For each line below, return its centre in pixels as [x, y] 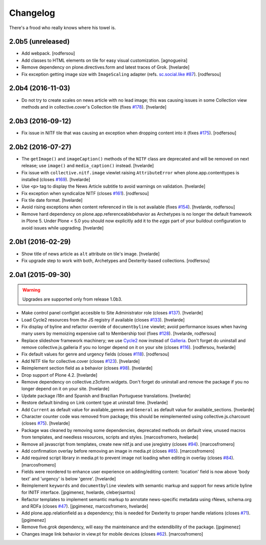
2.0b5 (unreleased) [39, 42]
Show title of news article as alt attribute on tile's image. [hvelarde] [91, 254]
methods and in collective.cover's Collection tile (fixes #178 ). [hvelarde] [94, 107]
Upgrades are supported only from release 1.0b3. [72, 299]
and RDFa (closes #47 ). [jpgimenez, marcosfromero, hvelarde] [85, 506]
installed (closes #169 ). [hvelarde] [56, 179]
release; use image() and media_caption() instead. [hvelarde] [88, 166]
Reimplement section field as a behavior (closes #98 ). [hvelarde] [87, 368]
